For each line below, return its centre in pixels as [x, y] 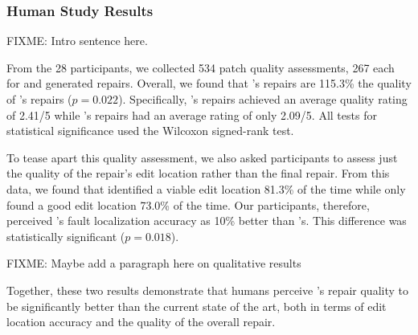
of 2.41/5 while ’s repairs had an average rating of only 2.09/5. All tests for [192, 114]
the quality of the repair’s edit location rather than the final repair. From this [198, 173]
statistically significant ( [66, 236]
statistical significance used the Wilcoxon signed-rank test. [150, 131]
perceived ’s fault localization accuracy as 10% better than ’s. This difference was [207, 221]
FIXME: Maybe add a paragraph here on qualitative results [154, 263]
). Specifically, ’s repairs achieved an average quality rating [263, 99]
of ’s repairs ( [39, 99]
